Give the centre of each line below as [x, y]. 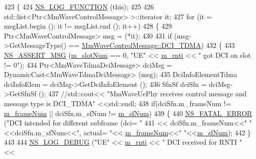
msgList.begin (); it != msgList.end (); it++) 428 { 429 [88, 26]
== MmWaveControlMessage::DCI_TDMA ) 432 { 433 [152, 45]
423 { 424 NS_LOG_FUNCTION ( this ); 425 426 [79, 6]
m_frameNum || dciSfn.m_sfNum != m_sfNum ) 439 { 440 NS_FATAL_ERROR [128, 113]
